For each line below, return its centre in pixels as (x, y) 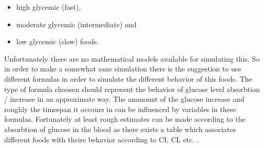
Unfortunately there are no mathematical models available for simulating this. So (132, 58)
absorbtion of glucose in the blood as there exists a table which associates (120, 129)
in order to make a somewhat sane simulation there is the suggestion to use (123, 69)
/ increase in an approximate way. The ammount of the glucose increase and (124, 99)
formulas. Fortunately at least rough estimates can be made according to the (125, 119)
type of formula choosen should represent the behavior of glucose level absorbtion (132, 89)
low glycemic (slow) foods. (58, 41)
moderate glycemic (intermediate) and (76, 24)
